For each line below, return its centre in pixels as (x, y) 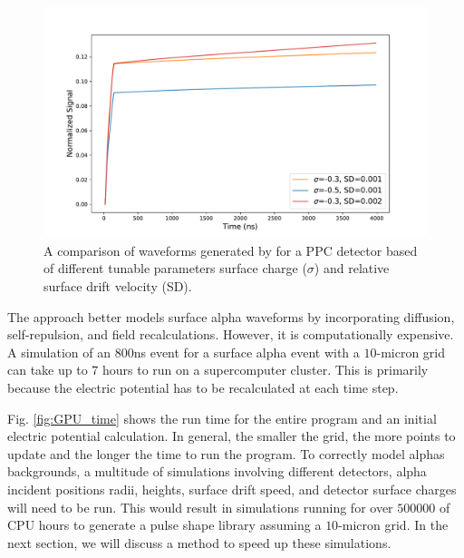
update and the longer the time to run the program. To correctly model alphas (226, 453)
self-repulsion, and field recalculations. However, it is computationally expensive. (231, 334)
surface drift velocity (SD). (118, 286)
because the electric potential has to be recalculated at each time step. (203, 387)
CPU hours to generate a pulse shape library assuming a (164, 525)
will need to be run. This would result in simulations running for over (200, 507)
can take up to (48, 370)
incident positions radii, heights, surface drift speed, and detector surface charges (232, 489)
